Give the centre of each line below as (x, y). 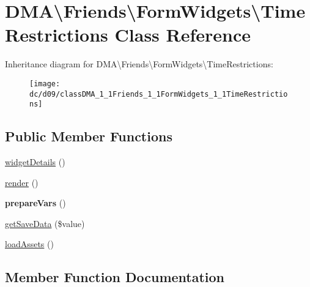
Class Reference (183, 35)
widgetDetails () (35, 162)
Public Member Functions (89, 136)
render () (22, 182)
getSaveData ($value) (45, 223)
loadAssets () (29, 244)
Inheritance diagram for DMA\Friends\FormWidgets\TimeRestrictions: (139, 64)
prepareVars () (35, 203)
